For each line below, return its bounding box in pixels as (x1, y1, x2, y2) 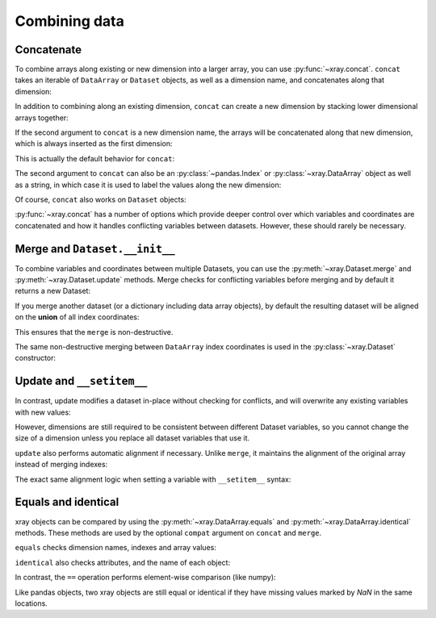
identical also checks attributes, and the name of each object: (15, 557, 230, 567)
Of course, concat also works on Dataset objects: (15, 194, 187, 204)
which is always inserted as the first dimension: (15, 139, 173, 148)
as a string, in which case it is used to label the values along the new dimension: (15, 180, 282, 190)
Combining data (15, 12, 125, 30)
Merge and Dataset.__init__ (15, 242, 175, 256)
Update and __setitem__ (15, 374, 148, 388)
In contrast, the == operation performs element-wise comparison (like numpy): (15, 573, 276, 583)
